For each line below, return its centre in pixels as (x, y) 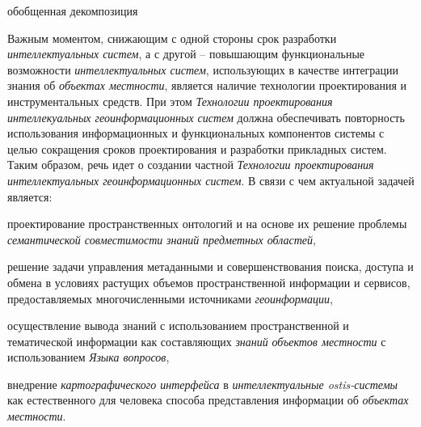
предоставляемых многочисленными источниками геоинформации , (170, 298)
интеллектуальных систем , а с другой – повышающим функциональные (186, 54)
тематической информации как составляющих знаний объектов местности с (197, 341)
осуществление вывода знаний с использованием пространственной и (178, 326)
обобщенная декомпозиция (73, 11)
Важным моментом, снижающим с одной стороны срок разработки (172, 38)
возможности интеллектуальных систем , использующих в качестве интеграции (203, 69)
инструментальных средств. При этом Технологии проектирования (170, 101)
